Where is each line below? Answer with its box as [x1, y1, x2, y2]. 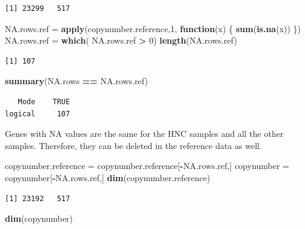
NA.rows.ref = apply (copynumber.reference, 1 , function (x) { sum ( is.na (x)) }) [5, 22, 301, 35]
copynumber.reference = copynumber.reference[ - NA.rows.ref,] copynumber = [5, 159, 290, 172]
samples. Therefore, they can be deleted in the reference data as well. [5, 139, 262, 151]
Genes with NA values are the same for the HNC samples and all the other [5, 127, 284, 140]
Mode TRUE [18, 97, 70, 106]
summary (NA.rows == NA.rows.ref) [5, 75, 148, 87]
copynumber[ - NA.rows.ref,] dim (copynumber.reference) [5, 171, 210, 184]
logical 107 [5, 109, 70, 118]
